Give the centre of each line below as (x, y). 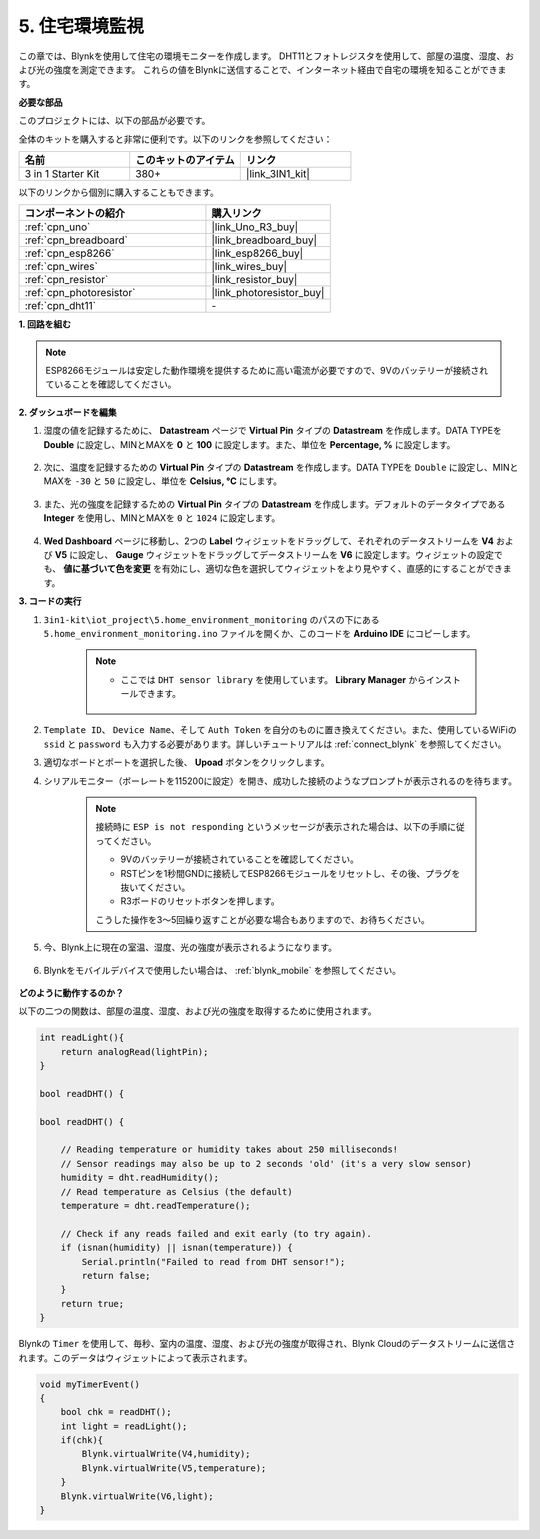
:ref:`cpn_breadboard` (76, 240)
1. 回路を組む (45, 324)
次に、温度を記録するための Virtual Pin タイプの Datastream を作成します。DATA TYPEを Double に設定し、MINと (281, 467)
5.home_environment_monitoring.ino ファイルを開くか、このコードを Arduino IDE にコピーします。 (259, 633)
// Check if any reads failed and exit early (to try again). (216, 1233)
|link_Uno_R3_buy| (255, 227)
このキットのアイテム (185, 160)
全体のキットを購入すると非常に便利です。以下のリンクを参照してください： (175, 139)
